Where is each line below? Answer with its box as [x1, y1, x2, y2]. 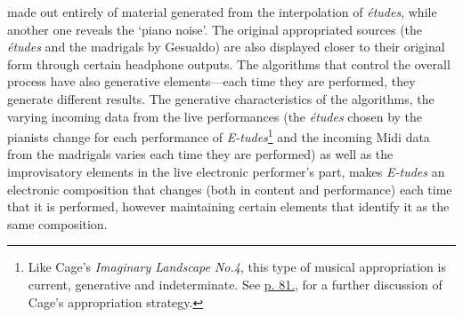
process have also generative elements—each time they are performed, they [7, 72, 416, 91]
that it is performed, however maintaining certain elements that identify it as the [7, 197, 450, 216]
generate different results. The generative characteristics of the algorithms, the [7, 89, 435, 107]
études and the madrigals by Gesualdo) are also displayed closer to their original [7, 37, 445, 56]
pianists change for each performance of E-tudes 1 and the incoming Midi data [7, 125, 430, 146]
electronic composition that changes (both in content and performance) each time [7, 179, 452, 198]
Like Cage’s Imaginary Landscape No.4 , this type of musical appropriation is [28, 258, 446, 276]
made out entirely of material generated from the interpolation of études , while [7, 3, 437, 20]
